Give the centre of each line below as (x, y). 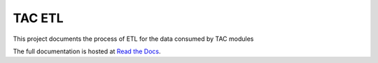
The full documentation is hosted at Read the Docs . (87, 51)
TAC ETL (38, 18)
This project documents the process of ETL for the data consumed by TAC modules (133, 39)
